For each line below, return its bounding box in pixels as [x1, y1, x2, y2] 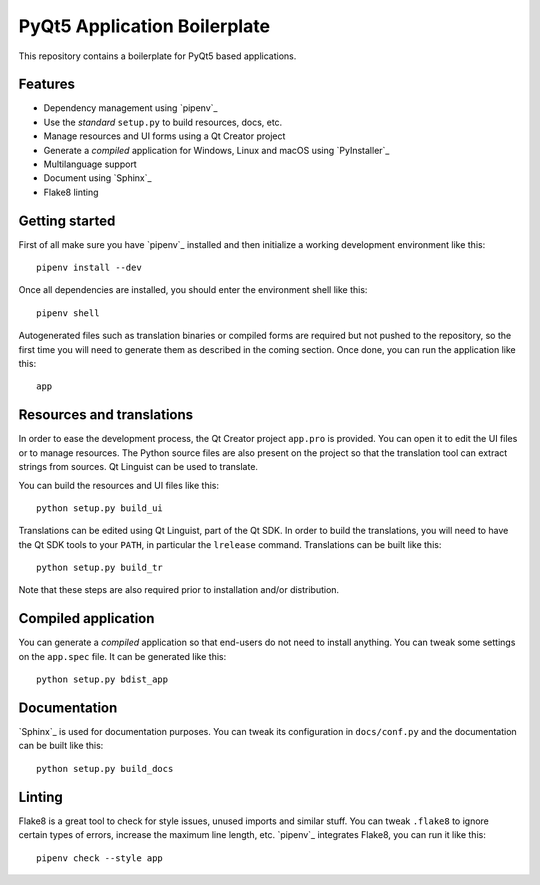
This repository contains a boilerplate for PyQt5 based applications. [18, 50, 297, 62]
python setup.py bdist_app [36, 674, 169, 685]
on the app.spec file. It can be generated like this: [18, 650, 227, 662]
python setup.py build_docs [36, 763, 174, 774]
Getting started [18, 212, 116, 229]
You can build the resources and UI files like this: [18, 479, 220, 491]
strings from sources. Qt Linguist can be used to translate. [18, 461, 259, 473]
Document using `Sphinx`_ [43, 172, 152, 184]
